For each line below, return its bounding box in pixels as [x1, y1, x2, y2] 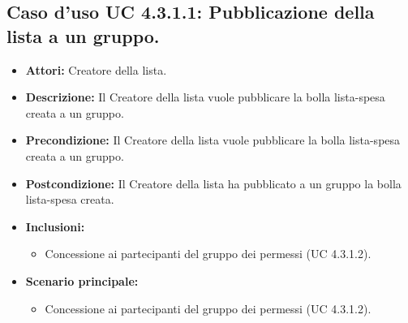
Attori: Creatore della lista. [25, 61, 167, 78]
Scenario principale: [25, 272, 139, 289]
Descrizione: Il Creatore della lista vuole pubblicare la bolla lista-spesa [25, 88, 385, 106]
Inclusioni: [25, 217, 85, 235]
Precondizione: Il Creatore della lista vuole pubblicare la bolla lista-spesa [25, 131, 401, 149]
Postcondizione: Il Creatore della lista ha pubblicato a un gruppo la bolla [25, 174, 402, 192]
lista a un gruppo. [6, 23, 160, 48]
